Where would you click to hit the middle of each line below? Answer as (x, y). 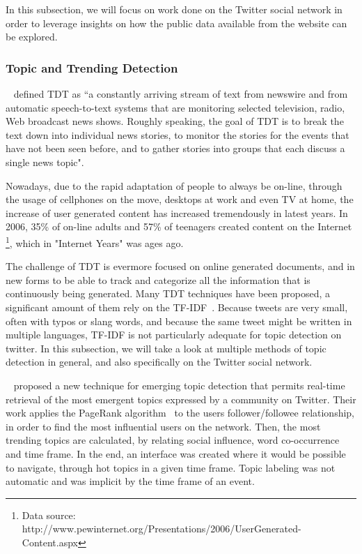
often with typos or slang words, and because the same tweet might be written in (179, 321)
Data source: (49, 515)
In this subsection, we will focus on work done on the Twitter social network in (174, 9)
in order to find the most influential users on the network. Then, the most (163, 426)
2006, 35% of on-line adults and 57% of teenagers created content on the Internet (179, 226)
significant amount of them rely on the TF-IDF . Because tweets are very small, (177, 307)
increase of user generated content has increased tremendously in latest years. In (177, 212)
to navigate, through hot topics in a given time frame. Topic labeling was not (171, 467)
